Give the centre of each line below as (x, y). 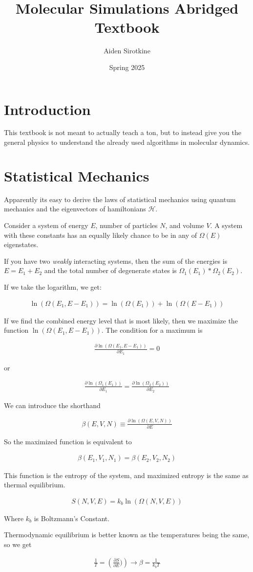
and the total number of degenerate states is (110, 270)
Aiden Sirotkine (127, 51)
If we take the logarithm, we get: (53, 286)
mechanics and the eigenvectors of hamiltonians (75, 209)
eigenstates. (21, 244)
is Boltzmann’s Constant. (72, 518)
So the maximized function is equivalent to (68, 441)
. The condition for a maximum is (152, 330)
